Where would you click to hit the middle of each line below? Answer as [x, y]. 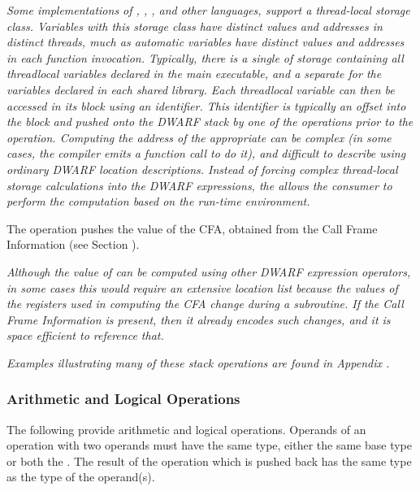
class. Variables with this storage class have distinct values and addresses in [195, 26]
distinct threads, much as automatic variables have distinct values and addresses [206, 42]
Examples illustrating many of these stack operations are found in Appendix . [198, 362]
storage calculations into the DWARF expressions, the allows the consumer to [199, 185]
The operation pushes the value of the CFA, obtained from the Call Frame [192, 228]
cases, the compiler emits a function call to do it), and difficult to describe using [206, 153]
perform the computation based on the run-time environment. [158, 201]
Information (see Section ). [73, 244]
